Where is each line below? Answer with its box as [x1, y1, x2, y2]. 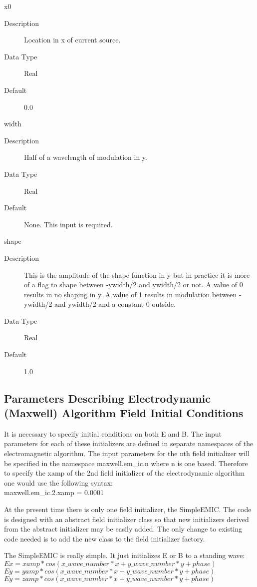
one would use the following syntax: [4, 477, 113, 488]
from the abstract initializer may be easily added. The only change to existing [4, 524, 243, 534]
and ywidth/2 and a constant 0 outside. [54, 299, 176, 309]
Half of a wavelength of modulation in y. [24, 152, 147, 162]
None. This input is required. [24, 219, 113, 229]
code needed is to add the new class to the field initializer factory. [4, 533, 205, 544]
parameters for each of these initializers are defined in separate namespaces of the [4, 438, 254, 449]
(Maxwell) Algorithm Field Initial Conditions [4, 405, 244, 421]
